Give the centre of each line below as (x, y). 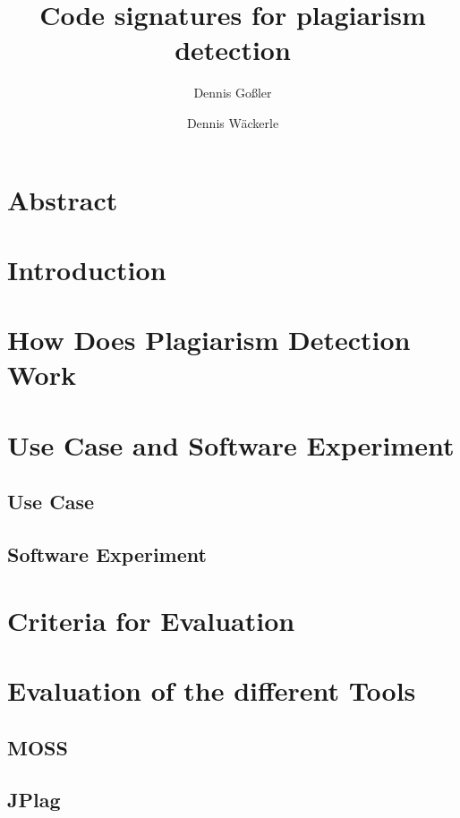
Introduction (87, 269)
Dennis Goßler (233, 93)
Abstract (63, 199)
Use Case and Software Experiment (231, 444)
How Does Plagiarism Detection (209, 340)
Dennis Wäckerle (233, 122)
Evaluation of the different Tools (212, 690)
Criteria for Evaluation (151, 620)
